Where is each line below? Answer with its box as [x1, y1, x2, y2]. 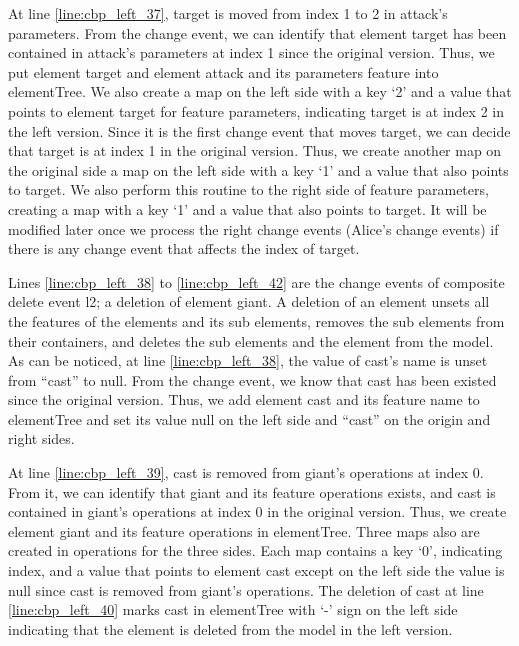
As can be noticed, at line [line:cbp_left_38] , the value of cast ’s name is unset [8, 350, 488, 371]
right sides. [8, 428, 75, 449]
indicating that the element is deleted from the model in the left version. [8, 618, 453, 639]
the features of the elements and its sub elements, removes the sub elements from [8, 310, 505, 331]
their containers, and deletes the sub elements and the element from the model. [8, 330, 494, 351]
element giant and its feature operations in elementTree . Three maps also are [8, 520, 480, 541]
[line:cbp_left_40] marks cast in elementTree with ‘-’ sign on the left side [8, 599, 458, 620]
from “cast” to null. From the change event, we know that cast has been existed [8, 369, 497, 390]
